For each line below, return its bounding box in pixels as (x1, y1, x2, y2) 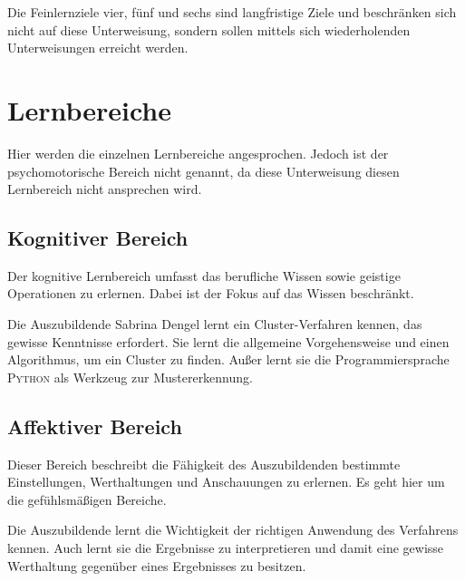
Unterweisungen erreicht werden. (7, 38, 189, 57)
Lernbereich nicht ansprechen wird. (7, 179, 202, 199)
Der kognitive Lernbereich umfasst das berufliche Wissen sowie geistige (7, 266, 401, 285)
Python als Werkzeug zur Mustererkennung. (7, 367, 253, 386)
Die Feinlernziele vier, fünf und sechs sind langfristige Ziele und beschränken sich (7, 3, 457, 21)
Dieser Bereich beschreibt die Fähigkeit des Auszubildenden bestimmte (7, 454, 401, 473)
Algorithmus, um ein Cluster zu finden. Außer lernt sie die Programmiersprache (7, 350, 450, 369)
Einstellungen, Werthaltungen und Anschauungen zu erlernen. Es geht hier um (7, 472, 445, 491)
